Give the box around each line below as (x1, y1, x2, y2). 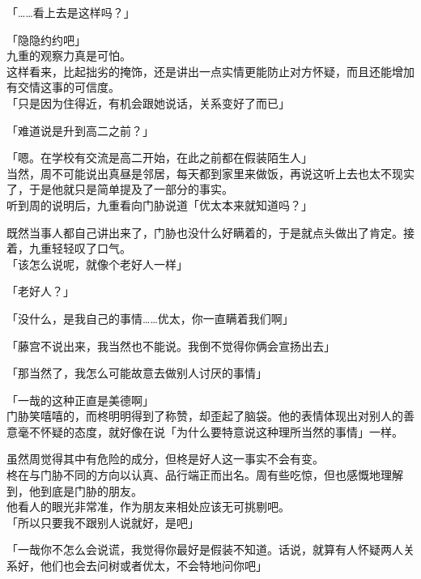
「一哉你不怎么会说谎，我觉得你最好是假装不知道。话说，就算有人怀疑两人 (6, 541, 403, 558)
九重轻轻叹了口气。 (28, 240, 131, 257)
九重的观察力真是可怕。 (6, 47, 131, 64)
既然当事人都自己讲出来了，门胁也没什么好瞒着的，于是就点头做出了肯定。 (6, 224, 403, 241)
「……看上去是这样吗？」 (6, 4, 135, 20)
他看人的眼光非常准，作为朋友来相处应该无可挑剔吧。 (6, 498, 290, 515)
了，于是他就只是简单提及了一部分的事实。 (6, 181, 233, 198)
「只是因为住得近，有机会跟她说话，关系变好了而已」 (6, 94, 290, 111)
